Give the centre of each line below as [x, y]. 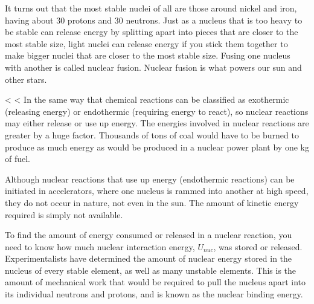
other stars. [26, 79]
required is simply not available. [64, 214]
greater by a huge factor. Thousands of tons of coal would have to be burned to [152, 134]
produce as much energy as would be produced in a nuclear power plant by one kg [157, 147]
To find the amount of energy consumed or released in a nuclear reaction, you [149, 235]
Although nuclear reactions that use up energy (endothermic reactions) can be [150, 179]
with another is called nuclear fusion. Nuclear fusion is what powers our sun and [153, 67]
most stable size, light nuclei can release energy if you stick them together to [146, 43]
